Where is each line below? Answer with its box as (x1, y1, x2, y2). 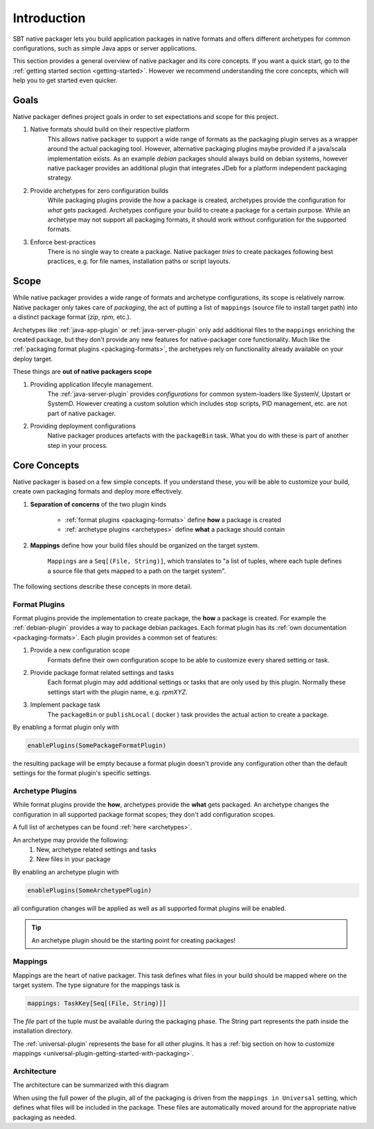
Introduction (12, 10, 86, 26)
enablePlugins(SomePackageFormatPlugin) (27, 741, 166, 749)
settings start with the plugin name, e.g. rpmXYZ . (47, 687, 188, 696)
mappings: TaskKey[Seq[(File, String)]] (27, 1000, 166, 1007)
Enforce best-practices (30, 237, 96, 246)
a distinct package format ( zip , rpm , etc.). (12, 313, 132, 321)
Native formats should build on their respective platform (30, 125, 190, 134)
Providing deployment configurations (30, 422, 136, 431)
